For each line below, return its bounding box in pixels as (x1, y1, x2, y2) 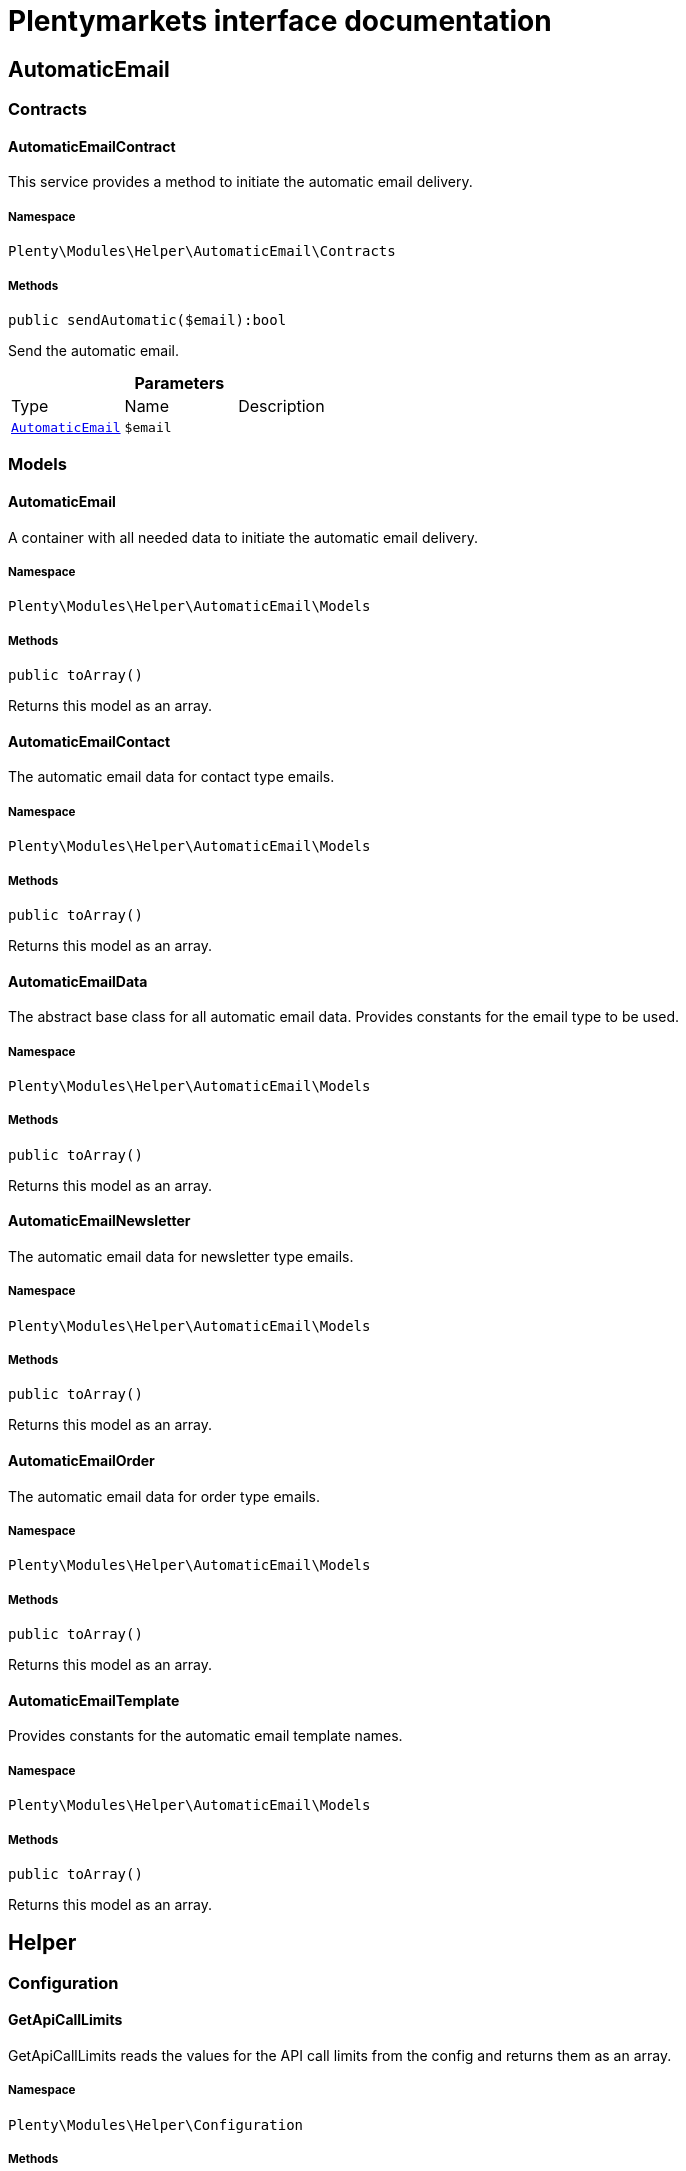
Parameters (134, 372, 225, 393)
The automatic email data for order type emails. (8, 1487, 320, 1505)
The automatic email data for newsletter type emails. (8, 1247, 354, 1265)
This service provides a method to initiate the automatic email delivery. (8, 173, 473, 191)
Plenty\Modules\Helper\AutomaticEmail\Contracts (8, 243, 396, 260)
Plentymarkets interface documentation (8, 4, 552, 38)
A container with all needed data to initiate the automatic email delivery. (8, 528, 478, 546)
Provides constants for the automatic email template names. (8, 1727, 403, 1745)
